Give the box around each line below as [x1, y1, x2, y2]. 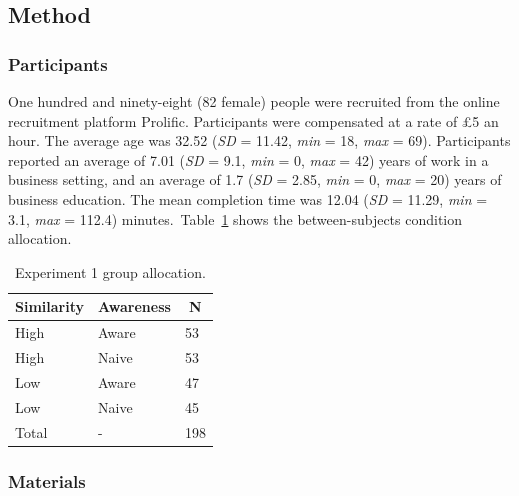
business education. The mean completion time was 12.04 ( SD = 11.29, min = [8, 188, 488, 209]
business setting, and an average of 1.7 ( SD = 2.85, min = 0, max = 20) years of [8, 169, 502, 190]
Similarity [15, 296, 84, 317]
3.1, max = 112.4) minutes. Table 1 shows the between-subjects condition [8, 208, 463, 229]
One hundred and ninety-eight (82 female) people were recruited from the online [8, 91, 500, 111]
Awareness [98, 296, 171, 317]
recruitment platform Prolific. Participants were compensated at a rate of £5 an [8, 110, 499, 131]
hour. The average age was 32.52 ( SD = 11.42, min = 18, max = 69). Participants [8, 130, 511, 151]
